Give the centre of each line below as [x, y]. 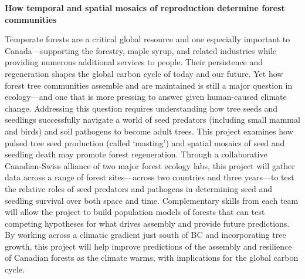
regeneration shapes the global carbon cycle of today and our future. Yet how [144, 73]
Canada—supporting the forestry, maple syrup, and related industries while [141, 50]
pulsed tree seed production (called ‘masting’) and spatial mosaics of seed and [145, 142]
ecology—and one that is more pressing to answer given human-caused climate [146, 97]
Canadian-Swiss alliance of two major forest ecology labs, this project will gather [150, 165]
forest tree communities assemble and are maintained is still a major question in [149, 85]
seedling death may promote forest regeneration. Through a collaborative [136, 154]
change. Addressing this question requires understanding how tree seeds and [141, 108]
